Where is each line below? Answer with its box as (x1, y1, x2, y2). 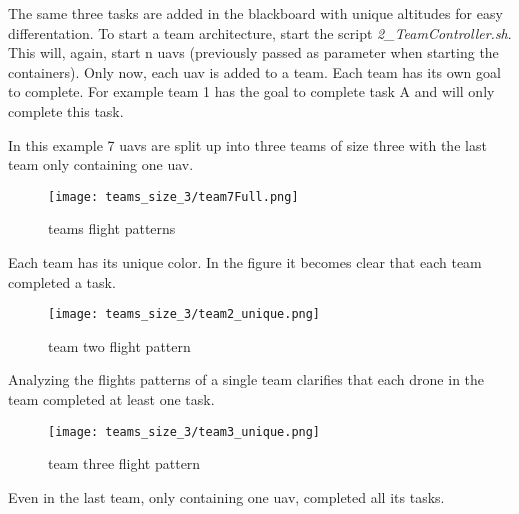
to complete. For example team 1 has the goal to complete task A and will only (8, 81, 495, 102)
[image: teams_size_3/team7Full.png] (48, 189, 299, 204)
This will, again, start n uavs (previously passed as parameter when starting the (8, 42, 499, 63)
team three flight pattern (48, 453, 201, 474)
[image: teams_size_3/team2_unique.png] (48, 307, 321, 322)
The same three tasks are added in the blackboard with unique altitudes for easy (8, 3, 503, 23)
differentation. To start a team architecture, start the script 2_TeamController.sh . (8, 22, 512, 43)
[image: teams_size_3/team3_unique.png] (48, 424, 321, 439)
